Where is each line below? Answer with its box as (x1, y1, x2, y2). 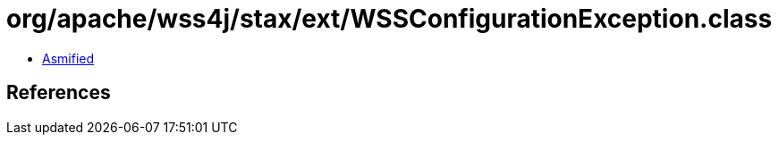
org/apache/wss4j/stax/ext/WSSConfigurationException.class (6, 4, 773, 34)
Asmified (42, 50, 95, 66)
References (6, 81, 111, 104)
